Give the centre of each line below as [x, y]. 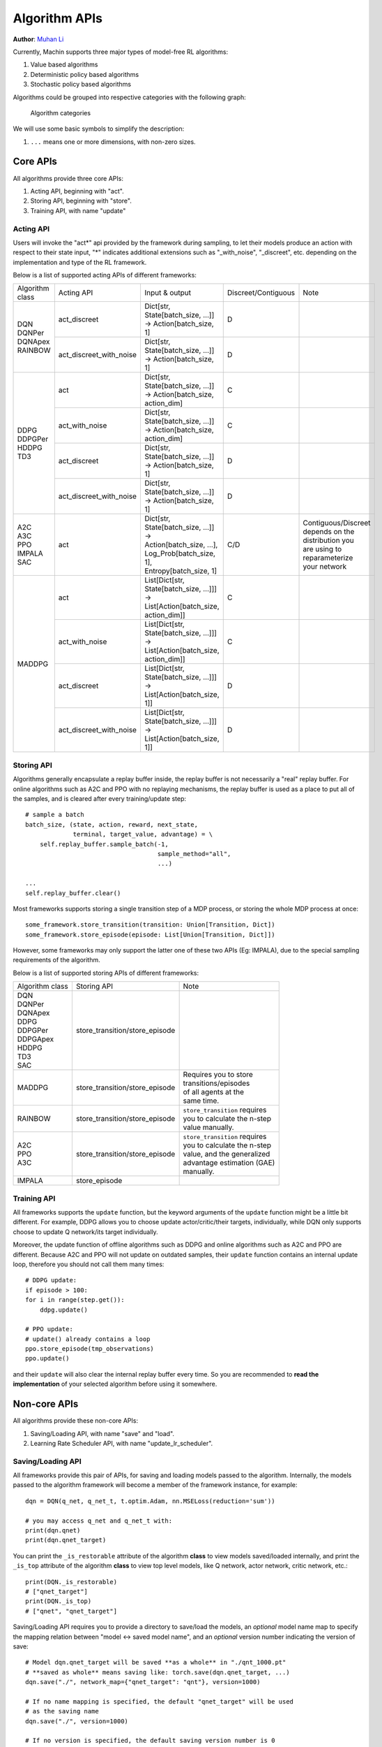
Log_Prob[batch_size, [180, 553]
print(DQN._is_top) [59, 1601]
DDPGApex [36, 1039]
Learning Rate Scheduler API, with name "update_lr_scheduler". [122, 1443]
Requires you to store [218, 1075]
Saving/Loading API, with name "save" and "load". [102, 1433]
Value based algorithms [64, 65]
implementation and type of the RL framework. [80, 262]
